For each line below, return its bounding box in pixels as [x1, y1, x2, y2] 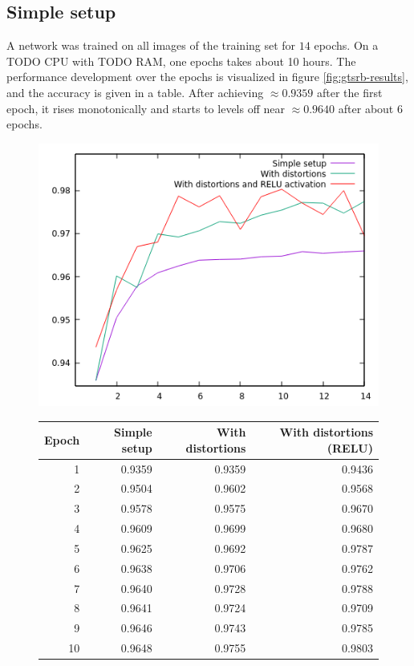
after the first [317, 83, 383, 100]
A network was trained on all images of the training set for [6, 37, 296, 54]
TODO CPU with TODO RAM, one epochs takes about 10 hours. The [6, 52, 356, 69]
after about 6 [338, 99, 403, 116]
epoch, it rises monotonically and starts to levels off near [6, 99, 285, 116]
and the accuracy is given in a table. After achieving [6, 83, 264, 100]
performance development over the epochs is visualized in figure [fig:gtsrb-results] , [6, 68, 408, 85]
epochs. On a [314, 37, 379, 54]
